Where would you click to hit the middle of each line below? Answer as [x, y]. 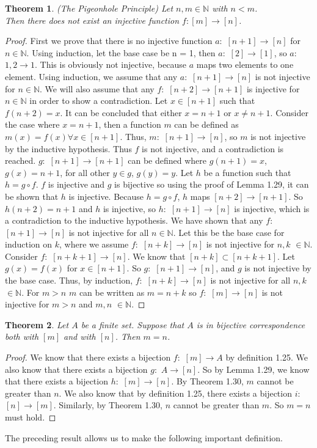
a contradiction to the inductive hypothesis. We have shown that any [134, 220]
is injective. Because [106, 196]
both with [22, 336]
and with [80, 336]
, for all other [85, 172]
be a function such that [247, 172]
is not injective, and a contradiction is [213, 148]
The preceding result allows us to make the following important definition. [144, 437]
